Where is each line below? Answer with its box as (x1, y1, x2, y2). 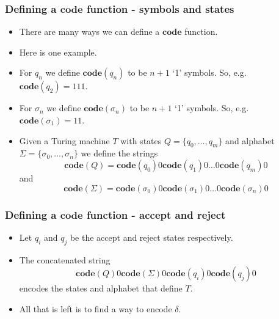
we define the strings (81, 147, 158, 159)
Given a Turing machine (19, 134, 110, 147)
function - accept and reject (86, 207, 226, 222)
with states (120, 134, 162, 147)
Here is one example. (19, 45, 97, 58)
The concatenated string (19, 253, 111, 266)
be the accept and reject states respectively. (70, 230, 233, 243)
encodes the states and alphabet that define (19, 282, 183, 295)
